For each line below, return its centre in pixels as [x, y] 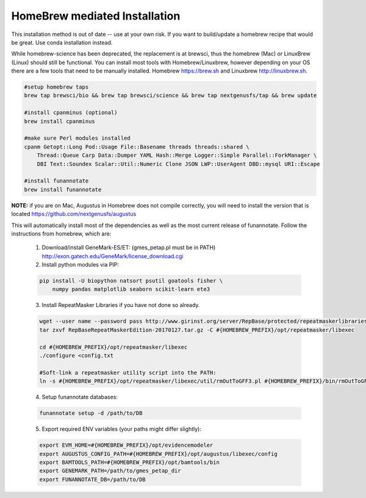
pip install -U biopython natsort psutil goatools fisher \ [131, 281]
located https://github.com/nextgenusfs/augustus [74, 214]
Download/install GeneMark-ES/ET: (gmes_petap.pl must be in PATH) [129, 248]
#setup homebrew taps [56, 87]
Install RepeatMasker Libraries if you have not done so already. [121, 305]
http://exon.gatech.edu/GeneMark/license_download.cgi [113, 256]
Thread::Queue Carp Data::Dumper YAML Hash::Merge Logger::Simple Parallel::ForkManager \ [177, 155]
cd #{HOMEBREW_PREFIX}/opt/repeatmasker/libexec [113, 347]
